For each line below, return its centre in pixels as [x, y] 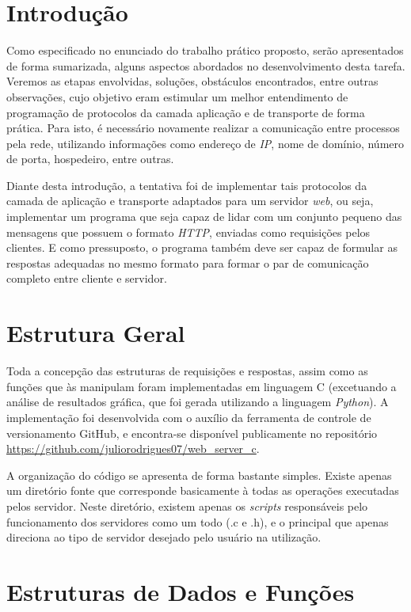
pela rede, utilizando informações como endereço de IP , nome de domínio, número [205, 143]
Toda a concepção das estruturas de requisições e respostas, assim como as [187, 371]
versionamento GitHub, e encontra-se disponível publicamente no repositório [192, 433]
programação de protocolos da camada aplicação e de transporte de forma [186, 112]
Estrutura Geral [96, 333]
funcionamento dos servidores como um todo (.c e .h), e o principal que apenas [198, 521]
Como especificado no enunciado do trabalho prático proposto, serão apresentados [205, 50]
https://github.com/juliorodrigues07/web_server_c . [133, 449]
